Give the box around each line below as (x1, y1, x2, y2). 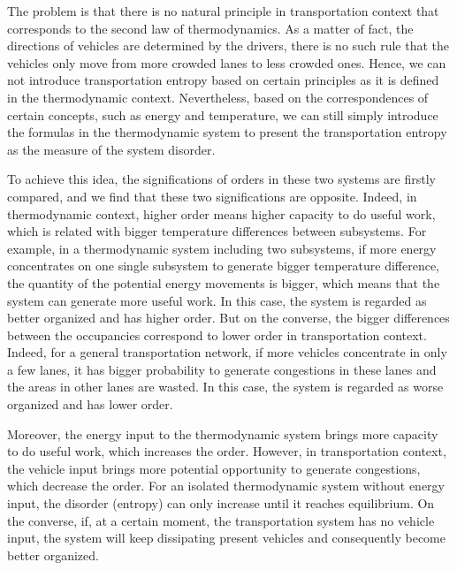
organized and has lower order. (7, 395, 173, 414)
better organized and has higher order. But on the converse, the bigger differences (7, 308, 450, 327)
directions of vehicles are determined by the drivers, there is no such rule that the (7, 36, 449, 55)
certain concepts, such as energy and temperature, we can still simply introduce (7, 105, 438, 124)
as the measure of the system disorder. (7, 140, 216, 158)
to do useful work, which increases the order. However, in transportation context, (7, 442, 446, 460)
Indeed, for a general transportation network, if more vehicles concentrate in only (7, 343, 447, 361)
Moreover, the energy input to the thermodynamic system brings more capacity (7, 424, 438, 443)
